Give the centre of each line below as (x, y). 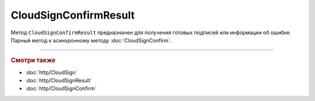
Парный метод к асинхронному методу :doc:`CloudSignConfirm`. (91, 40)
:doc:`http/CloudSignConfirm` (61, 89)
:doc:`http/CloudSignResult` (59, 80)
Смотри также (33, 60)
